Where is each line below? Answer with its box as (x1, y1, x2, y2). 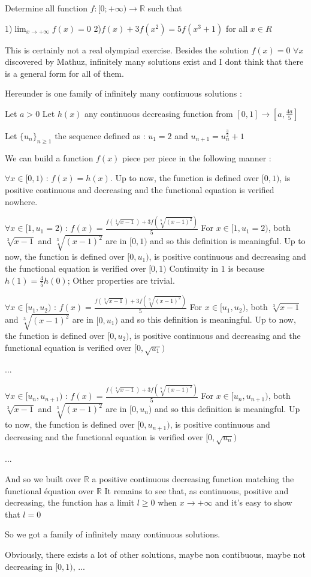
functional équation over (5, 484, 94, 497)
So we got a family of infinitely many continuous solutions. (5, 528, 221, 540)
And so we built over (5, 473, 81, 485)
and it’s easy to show (215, 496, 292, 509)
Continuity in (169, 262, 219, 274)
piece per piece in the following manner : (122, 151, 271, 164)
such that (147, 2, 182, 14)
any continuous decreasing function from (84, 107, 233, 119)
